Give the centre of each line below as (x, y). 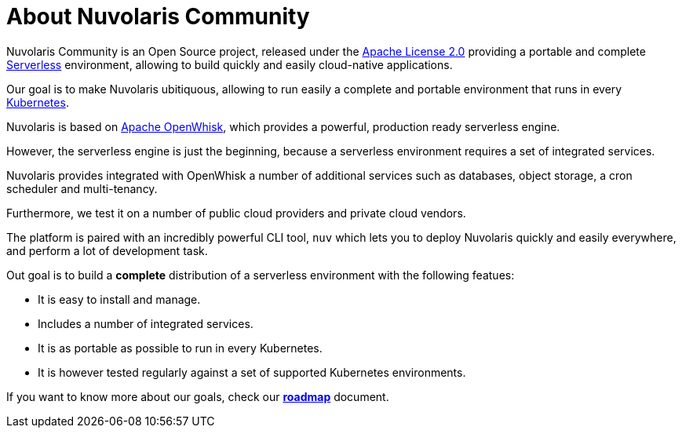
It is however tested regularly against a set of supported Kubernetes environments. (252, 372)
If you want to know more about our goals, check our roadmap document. (198, 396)
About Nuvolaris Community (158, 16)
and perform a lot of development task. (107, 250)
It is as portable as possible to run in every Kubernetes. (180, 348)
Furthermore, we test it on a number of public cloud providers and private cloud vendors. (236, 213)
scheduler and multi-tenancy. (82, 188)
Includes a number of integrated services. (146, 323)
